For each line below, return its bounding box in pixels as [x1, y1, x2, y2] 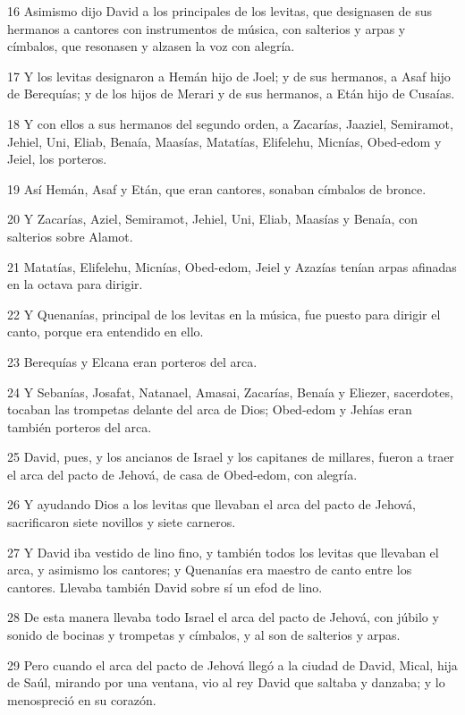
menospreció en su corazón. [7, 690, 156, 709]
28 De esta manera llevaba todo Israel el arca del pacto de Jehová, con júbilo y [7, 608, 439, 626]
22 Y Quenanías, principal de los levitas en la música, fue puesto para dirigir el [7, 304, 441, 323]
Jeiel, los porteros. [7, 149, 107, 168]
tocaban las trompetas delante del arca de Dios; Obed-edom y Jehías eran [7, 400, 412, 419]
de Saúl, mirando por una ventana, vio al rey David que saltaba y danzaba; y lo [7, 673, 445, 692]
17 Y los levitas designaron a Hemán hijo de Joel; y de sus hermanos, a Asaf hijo [7, 66, 451, 85]
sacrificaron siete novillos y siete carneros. [7, 513, 236, 532]
